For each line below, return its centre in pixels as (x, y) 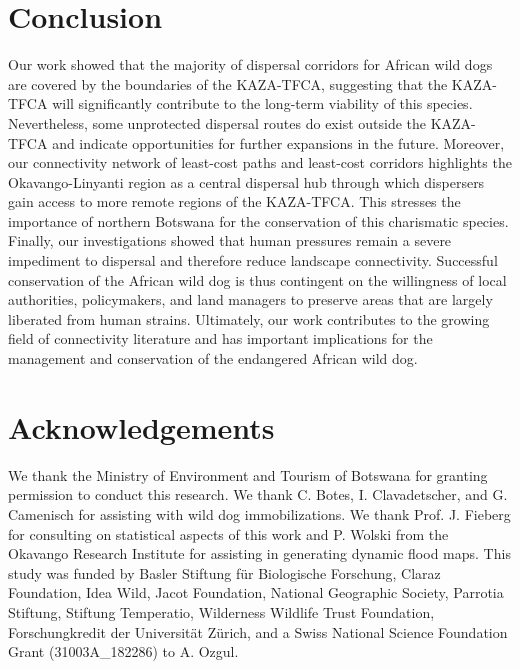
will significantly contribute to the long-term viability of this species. (262, 103)
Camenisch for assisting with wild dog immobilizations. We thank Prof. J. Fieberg (259, 513)
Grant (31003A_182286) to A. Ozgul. (123, 651)
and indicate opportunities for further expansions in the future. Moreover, (278, 142)
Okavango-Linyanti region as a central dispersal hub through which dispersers (246, 181)
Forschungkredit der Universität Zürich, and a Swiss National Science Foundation (258, 631)
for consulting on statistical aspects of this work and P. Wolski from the (228, 533)
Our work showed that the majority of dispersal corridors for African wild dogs (250, 64)
